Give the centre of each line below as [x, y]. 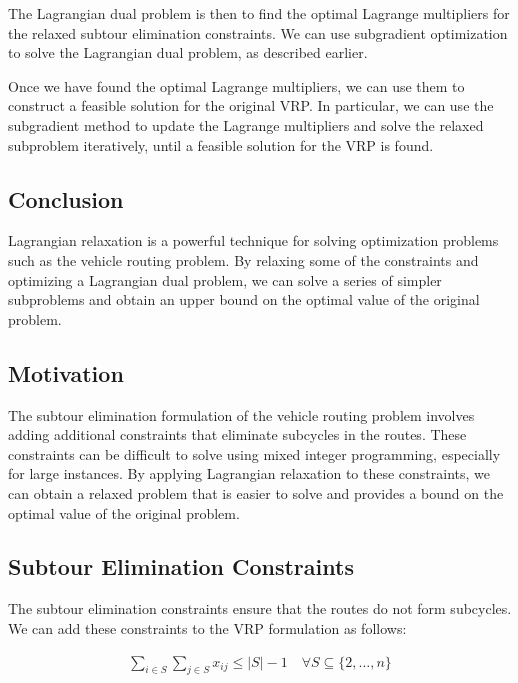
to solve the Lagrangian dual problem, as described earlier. [188, 52]
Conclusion [66, 198]
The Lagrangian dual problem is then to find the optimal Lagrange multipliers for [259, 13]
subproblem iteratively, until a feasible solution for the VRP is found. [221, 144]
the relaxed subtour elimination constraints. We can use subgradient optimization [258, 32]
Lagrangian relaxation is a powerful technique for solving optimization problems [253, 240]
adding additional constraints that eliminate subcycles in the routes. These [237, 434]
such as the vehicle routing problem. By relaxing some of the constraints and [243, 259]
